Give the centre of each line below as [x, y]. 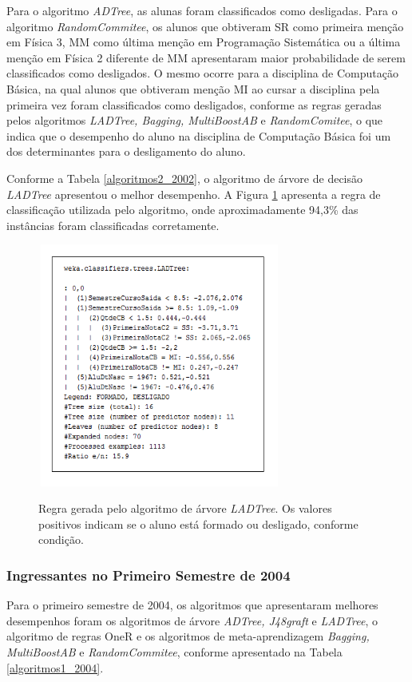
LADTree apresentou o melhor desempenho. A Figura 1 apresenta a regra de [194, 194]
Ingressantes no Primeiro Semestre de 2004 [149, 575]
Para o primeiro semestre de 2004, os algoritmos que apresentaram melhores [192, 605]
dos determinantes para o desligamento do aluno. [126, 151]
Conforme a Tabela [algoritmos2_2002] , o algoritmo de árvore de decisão [185, 178]
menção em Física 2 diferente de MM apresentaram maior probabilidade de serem [206, 57]
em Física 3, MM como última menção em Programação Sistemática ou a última [204, 42]
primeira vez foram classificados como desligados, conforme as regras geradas [194, 104]
